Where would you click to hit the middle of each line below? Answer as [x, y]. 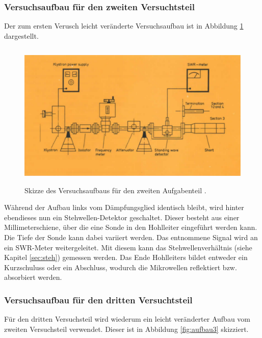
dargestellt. [21, 35]
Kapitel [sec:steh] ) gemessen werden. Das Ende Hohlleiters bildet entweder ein [126, 257]
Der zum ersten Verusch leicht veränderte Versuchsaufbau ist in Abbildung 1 [124, 26]
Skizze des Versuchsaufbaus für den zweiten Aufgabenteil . [115, 190]
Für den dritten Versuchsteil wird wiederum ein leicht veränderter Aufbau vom [127, 319]
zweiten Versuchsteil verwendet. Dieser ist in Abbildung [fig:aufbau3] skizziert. [126, 329]
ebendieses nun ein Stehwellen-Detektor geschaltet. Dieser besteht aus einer [122, 217]
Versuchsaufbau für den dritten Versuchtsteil [98, 300]
